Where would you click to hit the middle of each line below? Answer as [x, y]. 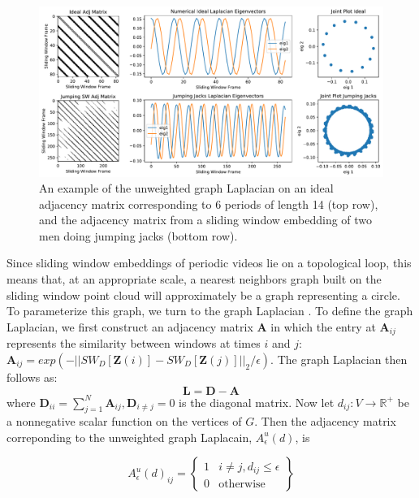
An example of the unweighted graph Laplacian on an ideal [186, 188]
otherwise [242, 485]
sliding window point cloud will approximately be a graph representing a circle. [203, 294]
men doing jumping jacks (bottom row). [138, 235]
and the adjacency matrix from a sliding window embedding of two [206, 220]
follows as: [32, 377]
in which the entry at [323, 326]
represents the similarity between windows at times [134, 343]
